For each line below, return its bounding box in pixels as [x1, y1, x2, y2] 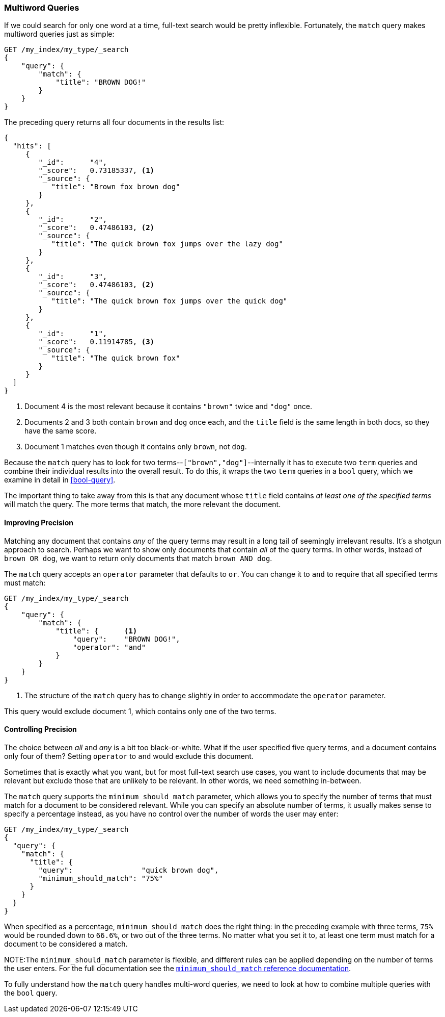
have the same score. [24, 426, 97, 436]
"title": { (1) [55, 626, 137, 635]
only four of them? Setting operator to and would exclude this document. [4, 751, 254, 760]
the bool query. [4, 988, 58, 997]
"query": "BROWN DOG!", [72, 634, 180, 643]
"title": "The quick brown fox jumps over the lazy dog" [51, 240, 283, 248]
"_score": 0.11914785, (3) [38, 338, 155, 346]
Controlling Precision [4, 725, 77, 734]
